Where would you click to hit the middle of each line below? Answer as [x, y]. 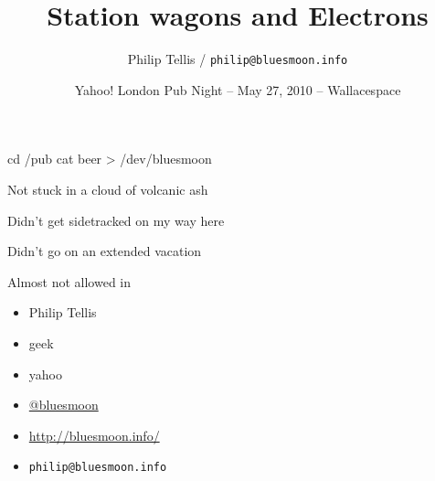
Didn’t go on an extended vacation [105, 251]
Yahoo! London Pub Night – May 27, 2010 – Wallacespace [238, 89]
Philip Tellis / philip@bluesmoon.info [238, 59]
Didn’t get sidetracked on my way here [116, 220]
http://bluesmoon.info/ [94, 435]
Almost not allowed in [69, 281]
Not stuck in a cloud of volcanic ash [108, 189]
